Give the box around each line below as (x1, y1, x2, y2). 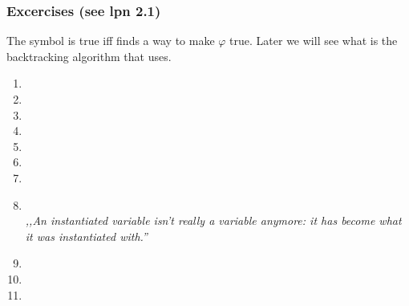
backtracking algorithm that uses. (6, 47, 172, 64)
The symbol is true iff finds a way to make (6, 32, 215, 49)
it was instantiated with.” (25, 227, 148, 244)
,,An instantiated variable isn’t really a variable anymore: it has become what (25, 212, 402, 229)
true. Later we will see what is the (229, 32, 398, 49)
